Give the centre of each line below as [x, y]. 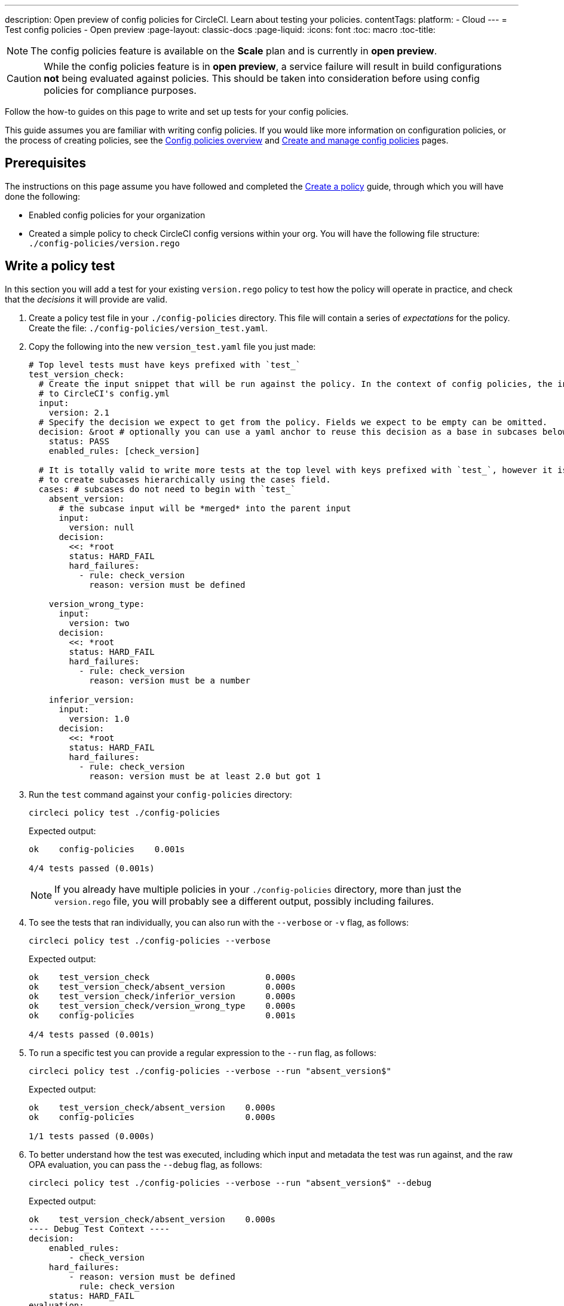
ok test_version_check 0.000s [162, 977]
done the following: [43, 196]
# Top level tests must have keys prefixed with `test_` [165, 364]
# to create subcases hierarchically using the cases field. [185, 479]
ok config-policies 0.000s [152, 1117]
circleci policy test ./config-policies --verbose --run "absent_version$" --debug [230, 1183]
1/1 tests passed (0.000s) [92, 1136]
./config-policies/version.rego [104, 243]
